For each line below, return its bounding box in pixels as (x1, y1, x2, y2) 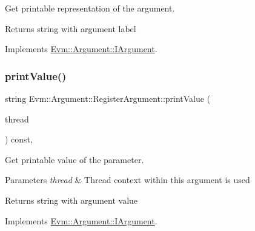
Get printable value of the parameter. (5, 153, 144, 166)
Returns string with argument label (5, 22, 136, 35)
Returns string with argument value (5, 193, 138, 206)
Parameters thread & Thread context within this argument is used (5, 173, 250, 186)
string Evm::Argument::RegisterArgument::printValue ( (5, 92, 211, 104)
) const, (5, 133, 33, 146)
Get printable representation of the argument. (5, 2, 175, 14)
